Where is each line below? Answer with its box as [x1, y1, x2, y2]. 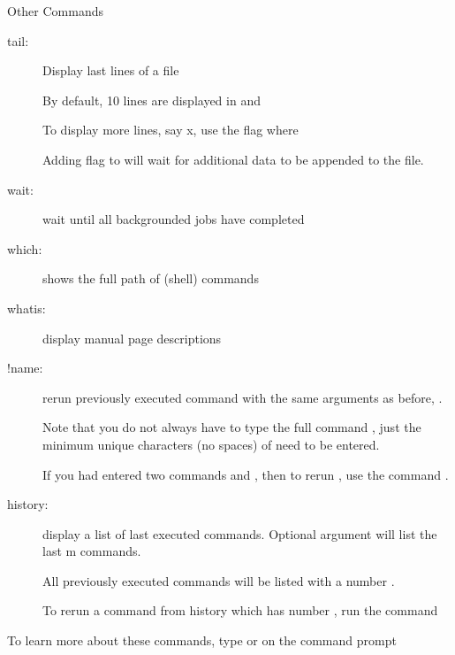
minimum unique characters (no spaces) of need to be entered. [42, 435, 380, 453]
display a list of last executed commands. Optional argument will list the [42, 524, 437, 543]
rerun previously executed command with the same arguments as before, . [42, 388, 443, 406]
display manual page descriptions [42, 328, 222, 347]
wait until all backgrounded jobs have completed [42, 210, 305, 228]
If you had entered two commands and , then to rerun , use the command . [42, 465, 449, 483]
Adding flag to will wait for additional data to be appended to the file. [42, 150, 424, 168]
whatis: [7, 298, 46, 317]
